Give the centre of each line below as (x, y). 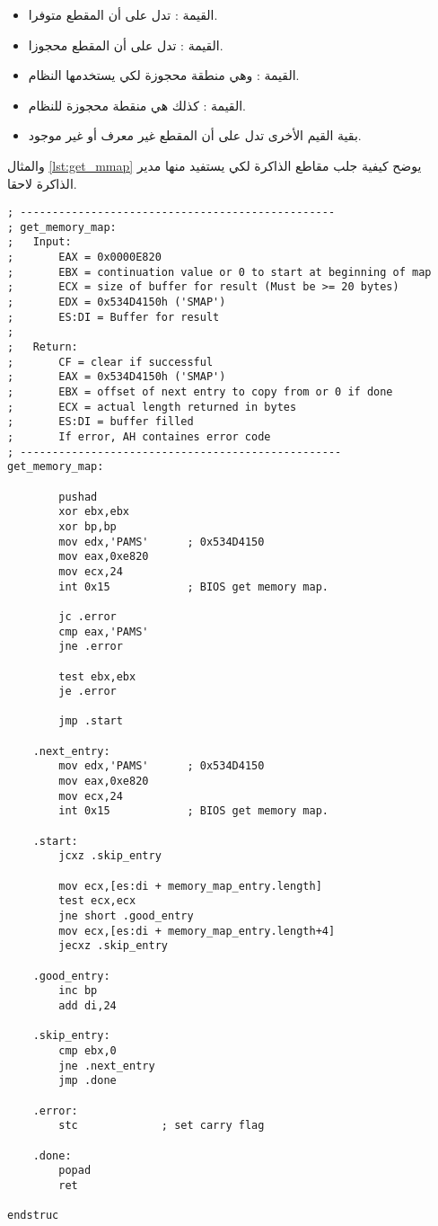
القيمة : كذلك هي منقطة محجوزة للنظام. (137, 105)
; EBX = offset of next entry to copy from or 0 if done (200, 392)
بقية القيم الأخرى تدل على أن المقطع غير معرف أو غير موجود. (195, 135)
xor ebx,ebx (94, 512)
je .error (88, 692)
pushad (78, 497)
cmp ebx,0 (88, 1050)
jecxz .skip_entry (113, 946)
